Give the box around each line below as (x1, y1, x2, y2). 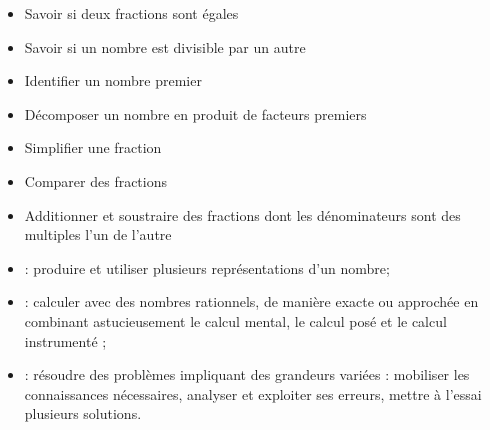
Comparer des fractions (24, 170, 168, 191)
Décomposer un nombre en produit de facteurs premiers (24, 103, 367, 124)
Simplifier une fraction (24, 137, 162, 158)
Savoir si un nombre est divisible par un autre (24, 36, 306, 57)
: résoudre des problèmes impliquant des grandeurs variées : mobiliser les (24, 364, 470, 385)
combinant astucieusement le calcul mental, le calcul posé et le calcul (24, 310, 447, 331)
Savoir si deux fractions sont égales (24, 3, 239, 23)
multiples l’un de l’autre (24, 224, 172, 245)
